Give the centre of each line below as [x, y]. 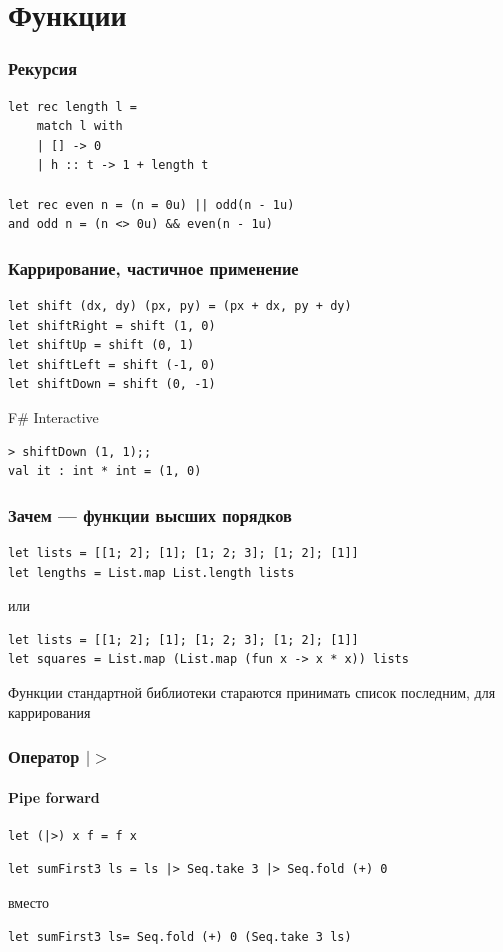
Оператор [44, 756]
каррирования [49, 711]
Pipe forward [54, 796]
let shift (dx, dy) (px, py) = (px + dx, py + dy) [180, 305]
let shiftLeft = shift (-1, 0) [112, 364]
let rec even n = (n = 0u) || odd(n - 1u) [151, 204]
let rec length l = [72, 106]
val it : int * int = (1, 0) [105, 471]
